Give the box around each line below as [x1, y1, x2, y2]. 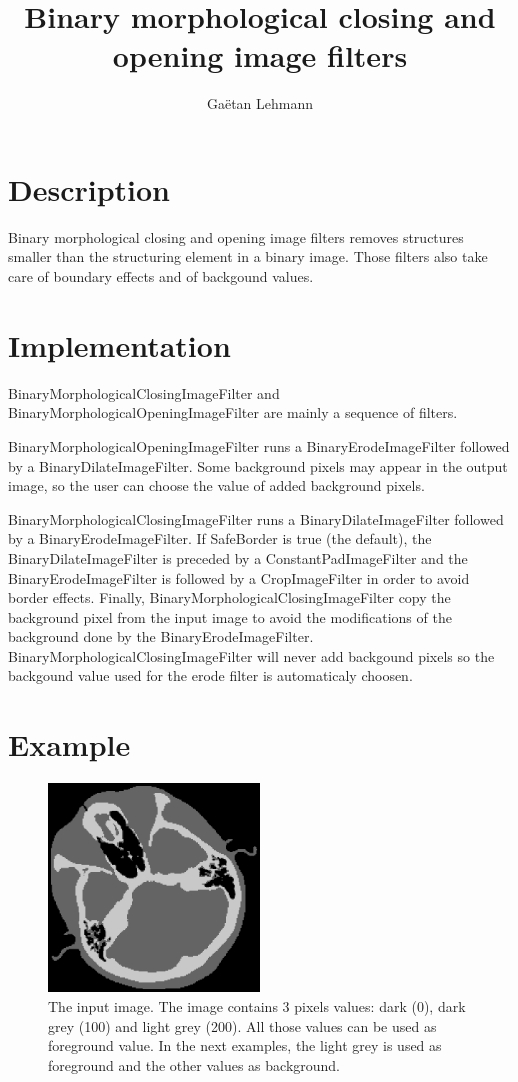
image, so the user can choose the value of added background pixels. [8, 475, 425, 496]
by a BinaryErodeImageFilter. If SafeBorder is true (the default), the [8, 528, 432, 549]
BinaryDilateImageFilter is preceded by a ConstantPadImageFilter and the [8, 547, 468, 568]
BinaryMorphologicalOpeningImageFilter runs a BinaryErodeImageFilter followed [8, 435, 510, 456]
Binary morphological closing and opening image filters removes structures [8, 226, 464, 247]
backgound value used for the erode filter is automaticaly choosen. [8, 665, 413, 686]
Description [8, 168, 171, 209]
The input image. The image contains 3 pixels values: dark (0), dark [48, 995, 466, 1016]
